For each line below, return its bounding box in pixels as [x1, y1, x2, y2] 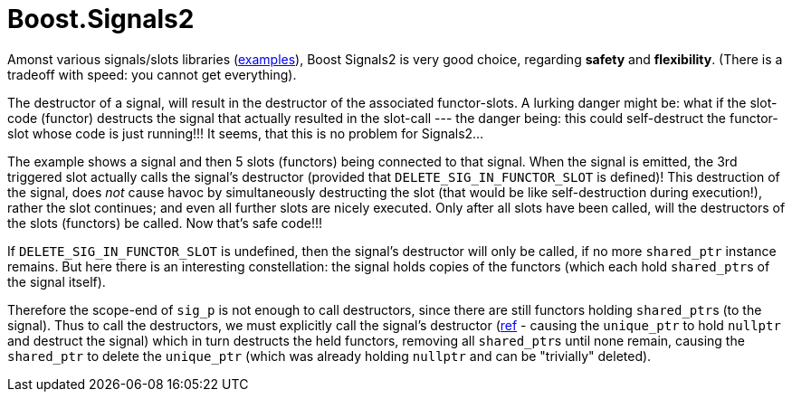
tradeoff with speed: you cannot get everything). [7, 66, 297, 82]
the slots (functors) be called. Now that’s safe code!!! [7, 214, 323, 231]
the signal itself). [7, 273, 106, 290]
